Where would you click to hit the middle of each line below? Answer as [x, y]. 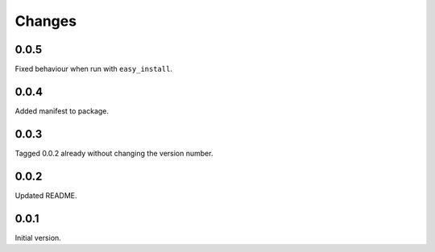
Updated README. [46, 195]
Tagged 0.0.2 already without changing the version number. [114, 153]
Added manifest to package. [62, 111]
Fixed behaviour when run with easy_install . [94, 69]
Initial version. [38, 238]
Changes [46, 21]
